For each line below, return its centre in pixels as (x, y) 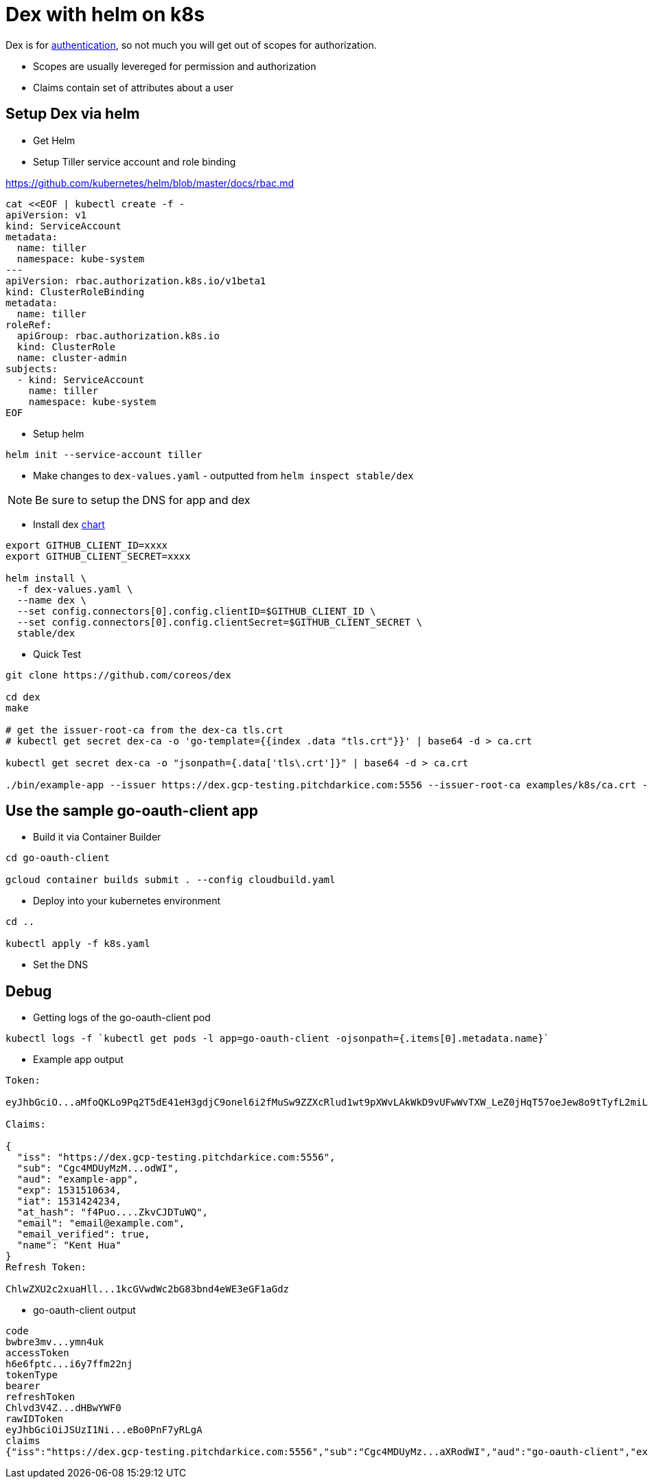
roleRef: (29, 324)
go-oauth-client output (84, 1310)
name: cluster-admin (72, 357)
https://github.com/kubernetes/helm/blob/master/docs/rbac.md (150, 183)
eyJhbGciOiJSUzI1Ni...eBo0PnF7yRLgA (104, 1430)
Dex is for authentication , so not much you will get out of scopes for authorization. (191, 45)
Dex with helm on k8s (105, 14)
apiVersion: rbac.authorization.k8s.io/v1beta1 (136, 281)
